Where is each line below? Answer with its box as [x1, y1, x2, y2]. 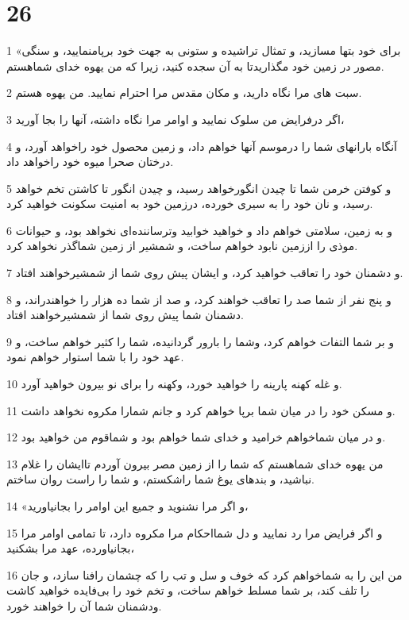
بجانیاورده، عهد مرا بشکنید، [6, 540, 134, 556]
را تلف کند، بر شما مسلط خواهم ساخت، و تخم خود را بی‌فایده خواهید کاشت [6, 582, 369, 599]
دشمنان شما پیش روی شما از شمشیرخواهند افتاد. [6, 306, 244, 323]
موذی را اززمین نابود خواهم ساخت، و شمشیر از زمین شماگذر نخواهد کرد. [6, 237, 358, 254]
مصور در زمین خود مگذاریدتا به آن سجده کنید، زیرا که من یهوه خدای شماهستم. [6, 57, 384, 74]
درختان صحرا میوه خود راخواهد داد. [6, 153, 174, 170]
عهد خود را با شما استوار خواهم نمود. [6, 349, 184, 365]
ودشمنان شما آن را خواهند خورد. [6, 597, 162, 614]
